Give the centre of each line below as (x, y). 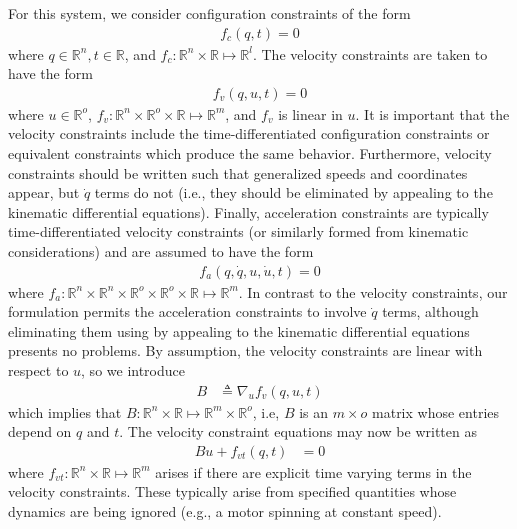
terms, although (430, 311)
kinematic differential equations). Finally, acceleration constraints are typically (248, 211)
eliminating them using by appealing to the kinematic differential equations (239, 330)
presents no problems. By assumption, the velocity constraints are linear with (245, 350)
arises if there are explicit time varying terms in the (313, 471)
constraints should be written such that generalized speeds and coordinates (238, 172)
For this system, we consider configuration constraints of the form (209, 13)
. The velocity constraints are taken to (370, 53)
